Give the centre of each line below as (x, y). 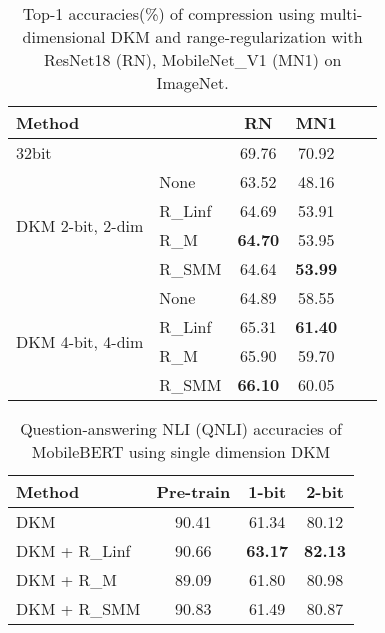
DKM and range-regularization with (236, 36)
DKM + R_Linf (73, 550)
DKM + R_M (66, 579)
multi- (341, 13)
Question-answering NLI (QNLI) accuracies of (181, 428)
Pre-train (193, 491)
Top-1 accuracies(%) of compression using (168, 13)
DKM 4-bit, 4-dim (80, 341)
